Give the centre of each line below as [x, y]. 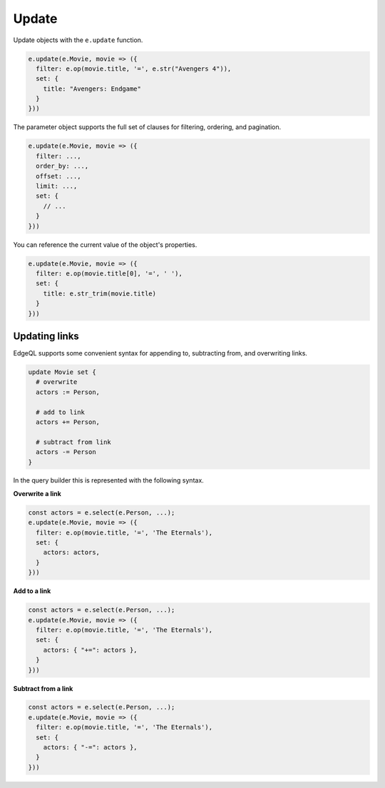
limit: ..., [57, 186]
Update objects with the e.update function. [78, 40]
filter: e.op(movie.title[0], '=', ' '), [109, 273]
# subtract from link [74, 442]
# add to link [61, 412]
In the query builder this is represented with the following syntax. [109, 480]
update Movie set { [62, 372]
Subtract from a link [43, 688]
